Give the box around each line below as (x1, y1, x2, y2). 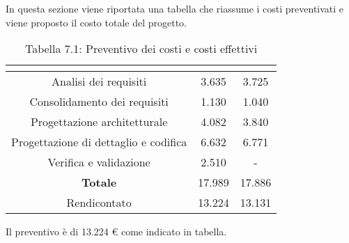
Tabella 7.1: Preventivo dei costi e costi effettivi (24, 40, 258, 57)
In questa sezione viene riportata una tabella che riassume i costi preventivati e (6, 1, 344, 15)
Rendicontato (66, 194, 132, 211)
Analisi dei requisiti (52, 73, 147, 90)
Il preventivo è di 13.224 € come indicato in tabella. (6, 224, 227, 239)
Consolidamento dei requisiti (29, 93, 169, 110)
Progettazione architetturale (30, 113, 168, 130)
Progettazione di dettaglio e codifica (11, 134, 187, 150)
